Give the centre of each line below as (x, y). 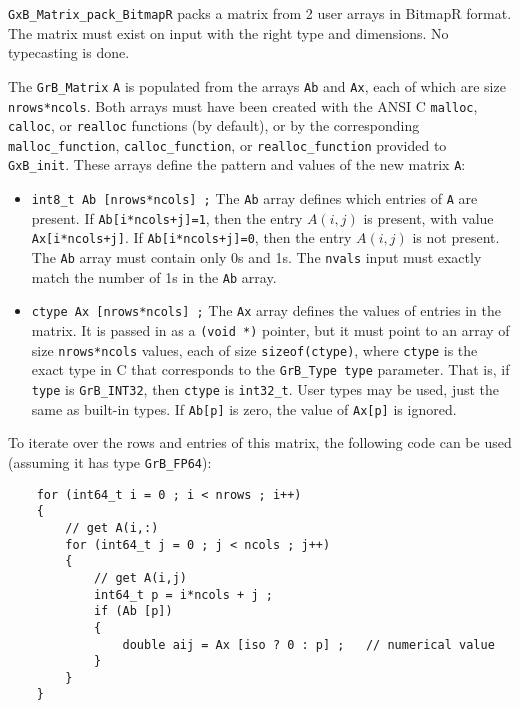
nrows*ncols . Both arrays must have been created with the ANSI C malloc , (243, 105)
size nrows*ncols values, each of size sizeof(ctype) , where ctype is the (254, 349)
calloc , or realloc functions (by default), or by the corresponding (214, 125)
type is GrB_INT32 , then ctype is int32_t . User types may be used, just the (265, 389)
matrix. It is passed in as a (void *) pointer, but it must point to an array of (270, 330)
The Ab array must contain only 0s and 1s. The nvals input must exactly (256, 257)
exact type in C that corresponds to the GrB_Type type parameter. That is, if (270, 369)
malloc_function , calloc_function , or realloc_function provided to (227, 144)
